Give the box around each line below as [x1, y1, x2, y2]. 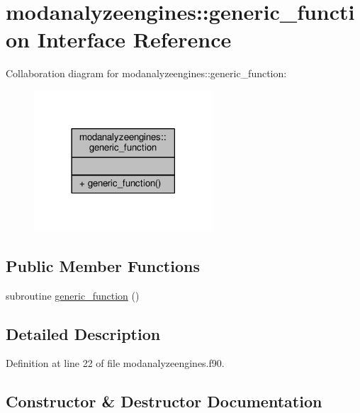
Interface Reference [37, 25, 232, 54]
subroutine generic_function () [6, 288, 140, 302]
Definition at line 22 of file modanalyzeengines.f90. [6, 356, 225, 370]
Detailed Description [6, 322, 161, 344]
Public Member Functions [6, 254, 200, 276]
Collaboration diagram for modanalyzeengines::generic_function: [6, 66, 287, 81]
